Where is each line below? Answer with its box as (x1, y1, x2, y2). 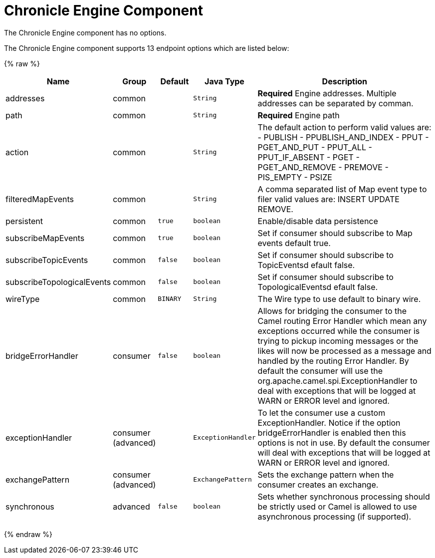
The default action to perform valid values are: (257, 122, 432, 132)
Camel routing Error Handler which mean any (257, 315, 427, 326)
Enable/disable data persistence (257, 216, 378, 226)
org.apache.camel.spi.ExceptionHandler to (257, 375, 418, 386)
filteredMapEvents (5, 194, 74, 204)
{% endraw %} (4, 530, 52, 539)
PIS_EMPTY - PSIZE (257, 172, 332, 182)
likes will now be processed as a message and (257, 345, 432, 356)
